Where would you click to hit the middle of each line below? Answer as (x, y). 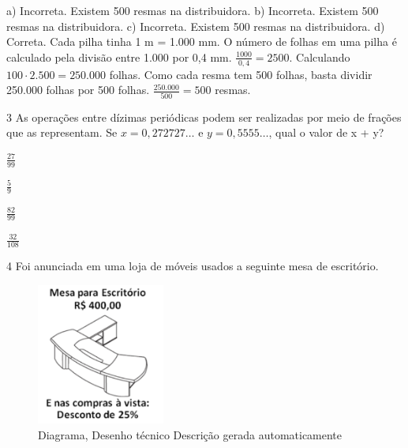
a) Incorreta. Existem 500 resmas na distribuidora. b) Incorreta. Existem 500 (193, 10)
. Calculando (320, 56)
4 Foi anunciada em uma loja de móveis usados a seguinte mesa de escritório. (193, 266)
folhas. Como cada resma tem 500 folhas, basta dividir (241, 74)
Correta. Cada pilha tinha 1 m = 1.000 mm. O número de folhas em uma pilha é (202, 41)
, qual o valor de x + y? (326, 132)
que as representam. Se (62, 132)
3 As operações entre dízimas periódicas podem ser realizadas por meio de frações (204, 117)
